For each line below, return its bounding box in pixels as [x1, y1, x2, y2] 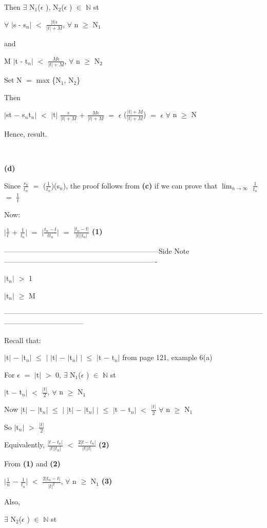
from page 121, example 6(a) [122, 352, 213, 363]
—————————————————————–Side [4, 246, 172, 256]
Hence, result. [4, 128, 47, 139]
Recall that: [4, 334, 41, 345]
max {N [36, 74, 61, 85]
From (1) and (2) [4, 458, 61, 469]
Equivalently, [4, 439, 45, 450]
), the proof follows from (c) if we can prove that [63, 180, 218, 191]
